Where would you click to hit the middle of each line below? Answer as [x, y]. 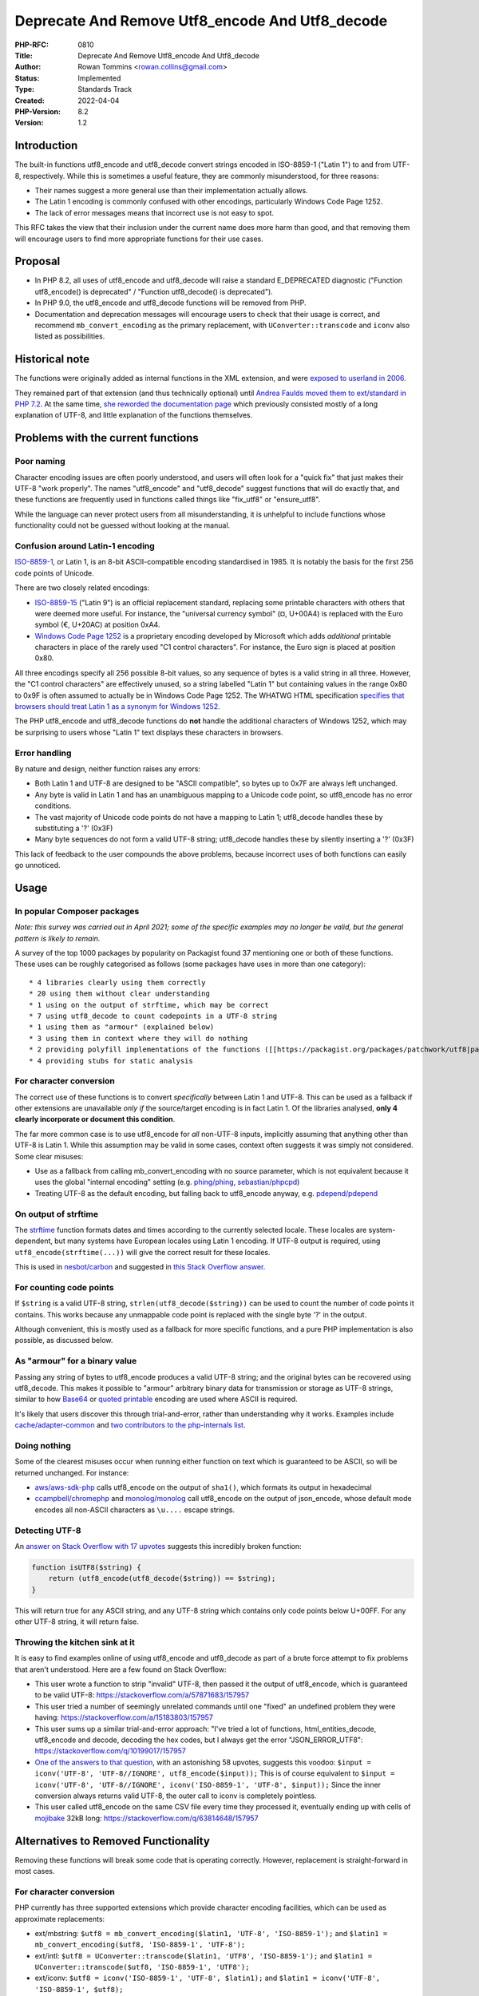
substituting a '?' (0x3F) [74, 828]
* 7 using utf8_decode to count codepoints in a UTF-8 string [153, 1016]
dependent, [34, 1241]
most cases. [35, 1871]
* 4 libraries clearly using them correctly [118, 982]
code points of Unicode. [55, 573]
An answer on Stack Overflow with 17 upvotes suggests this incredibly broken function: [158, 1546]
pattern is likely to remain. [57, 938]
